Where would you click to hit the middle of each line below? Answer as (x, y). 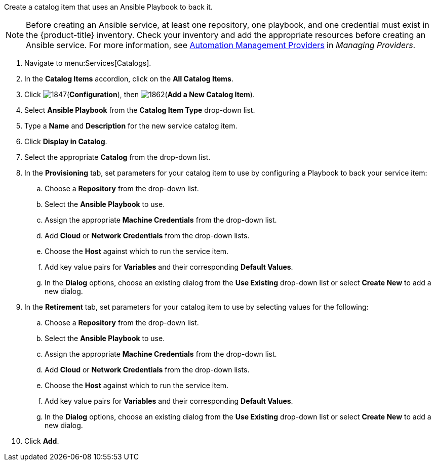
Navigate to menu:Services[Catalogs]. (88, 63)
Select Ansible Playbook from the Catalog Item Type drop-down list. (140, 110)
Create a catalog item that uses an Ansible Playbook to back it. (108, 7)
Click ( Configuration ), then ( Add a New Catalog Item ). (140, 94)
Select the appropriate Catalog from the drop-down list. (117, 157)
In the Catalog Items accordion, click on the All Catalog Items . (129, 79)
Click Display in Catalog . (66, 141)
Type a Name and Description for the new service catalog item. (131, 126)
